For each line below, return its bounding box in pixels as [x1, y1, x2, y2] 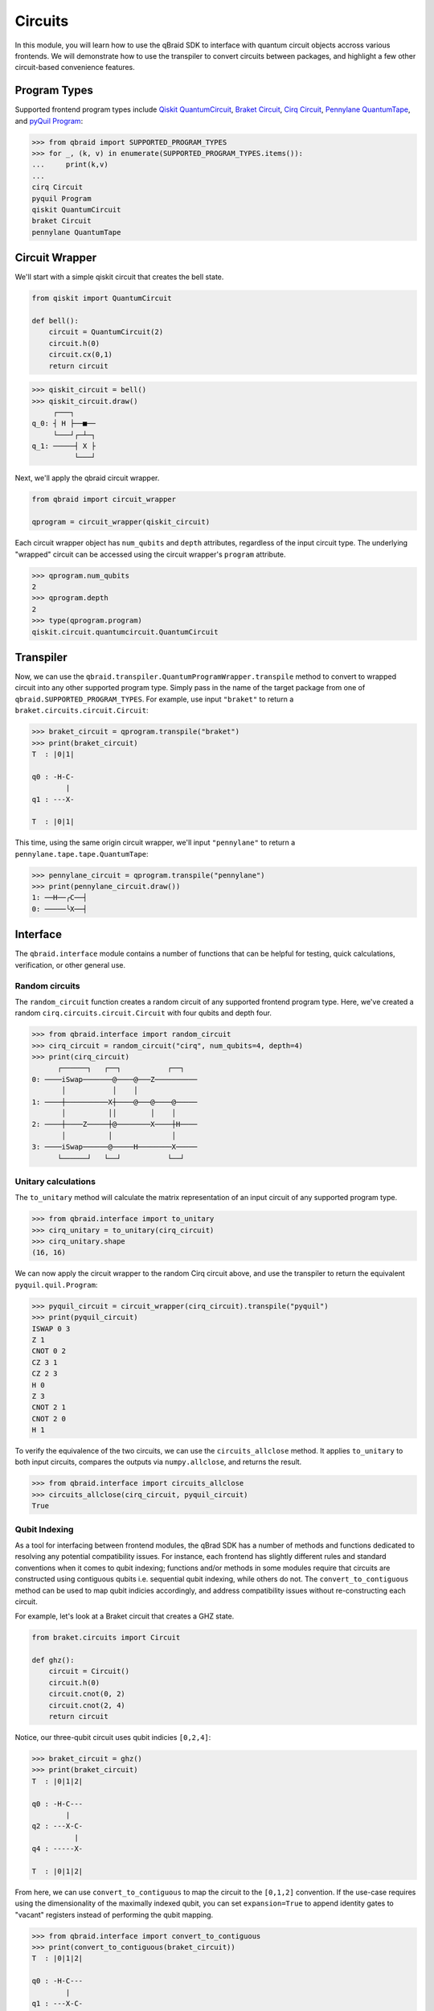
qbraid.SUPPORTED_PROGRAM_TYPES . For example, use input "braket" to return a [14, 694, 294, 704]
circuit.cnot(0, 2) [48, 1689, 126, 1699]
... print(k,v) [31, 160, 108, 169]
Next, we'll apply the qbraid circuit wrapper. [14, 473, 160, 483]
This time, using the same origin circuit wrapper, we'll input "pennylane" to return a [14, 837, 296, 848]
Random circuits [14, 980, 80, 991]
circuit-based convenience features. [14, 63, 136, 72]
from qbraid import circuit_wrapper [31, 495, 177, 504]
